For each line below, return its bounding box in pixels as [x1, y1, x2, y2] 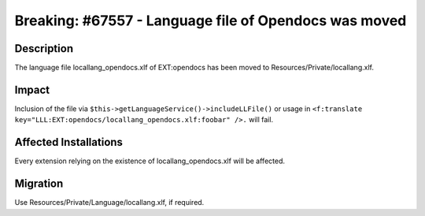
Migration [14, 177, 64, 191]
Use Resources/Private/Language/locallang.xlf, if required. [14, 198, 205, 207]
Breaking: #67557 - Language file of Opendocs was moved [14, 12, 407, 29]
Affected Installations [14, 136, 124, 149]
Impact [14, 83, 50, 96]
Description [14, 42, 74, 55]
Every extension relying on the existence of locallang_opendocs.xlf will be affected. [14, 156, 286, 166]
